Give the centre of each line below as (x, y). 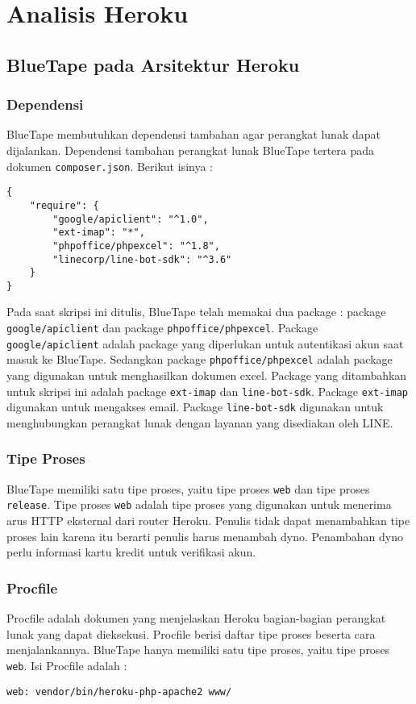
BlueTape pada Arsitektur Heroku (153, 64)
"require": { (64, 205)
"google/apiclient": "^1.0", (131, 219)
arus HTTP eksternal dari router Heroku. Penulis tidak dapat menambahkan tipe (208, 521)
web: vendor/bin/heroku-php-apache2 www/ (119, 692)
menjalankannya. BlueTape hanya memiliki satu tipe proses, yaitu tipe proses (198, 650)
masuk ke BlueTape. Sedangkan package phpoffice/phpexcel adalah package (200, 359)
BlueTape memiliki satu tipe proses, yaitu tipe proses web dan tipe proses (188, 488)
